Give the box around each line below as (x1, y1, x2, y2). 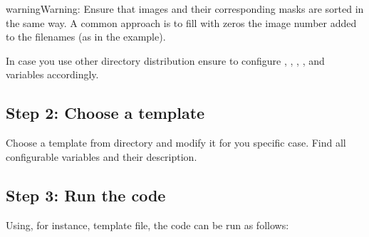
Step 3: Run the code (6, 184, 166, 206)
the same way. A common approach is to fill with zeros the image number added (6, 15, 357, 30)
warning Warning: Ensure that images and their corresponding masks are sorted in (6, 1, 364, 16)
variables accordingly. (6, 67, 99, 82)
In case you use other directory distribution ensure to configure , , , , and (6, 53, 325, 68)
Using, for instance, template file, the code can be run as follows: (6, 217, 289, 232)
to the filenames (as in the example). (6, 29, 166, 44)
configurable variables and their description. (6, 149, 197, 164)
